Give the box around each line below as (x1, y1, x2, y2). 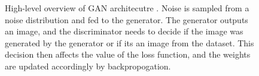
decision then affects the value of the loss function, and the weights (5, 48, 251, 61)
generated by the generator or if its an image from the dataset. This (5, 36, 254, 49)
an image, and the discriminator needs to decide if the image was (5, 25, 243, 37)
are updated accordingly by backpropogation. (5, 59, 171, 72)
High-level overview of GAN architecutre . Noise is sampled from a (5, 2, 249, 14)
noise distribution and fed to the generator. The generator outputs (5, 13, 248, 26)
